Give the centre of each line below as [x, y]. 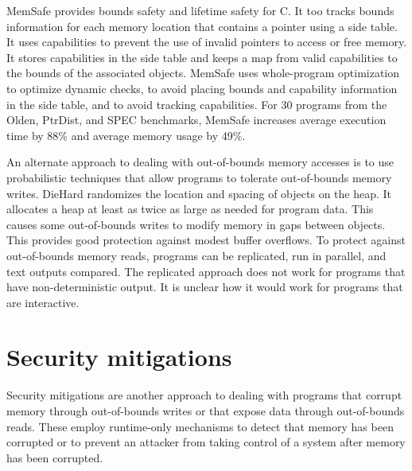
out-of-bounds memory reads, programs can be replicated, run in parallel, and [196, 255]
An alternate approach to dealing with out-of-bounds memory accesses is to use [200, 162]
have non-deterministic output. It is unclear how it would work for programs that [205, 287]
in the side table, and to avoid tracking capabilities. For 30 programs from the [197, 104]
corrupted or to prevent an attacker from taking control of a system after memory [206, 442]
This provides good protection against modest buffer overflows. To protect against [206, 240]
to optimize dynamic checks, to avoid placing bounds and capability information [202, 88]
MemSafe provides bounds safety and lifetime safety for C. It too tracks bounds [200, 10]
